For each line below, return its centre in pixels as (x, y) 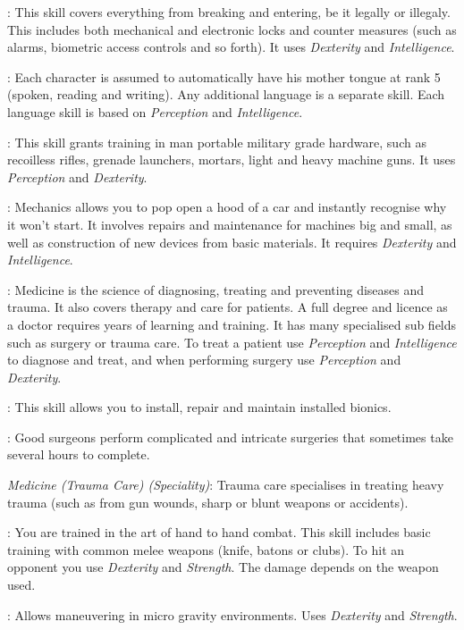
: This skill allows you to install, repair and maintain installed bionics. (199, 407)
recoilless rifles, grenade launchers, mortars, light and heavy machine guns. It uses (232, 160)
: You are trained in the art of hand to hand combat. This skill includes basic (219, 532)
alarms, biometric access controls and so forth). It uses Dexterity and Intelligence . (231, 47)
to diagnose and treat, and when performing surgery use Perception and (204, 360)
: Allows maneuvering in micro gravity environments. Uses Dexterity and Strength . (232, 614)
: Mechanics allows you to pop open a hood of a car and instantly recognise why (227, 207)
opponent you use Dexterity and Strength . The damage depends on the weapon (223, 567)
